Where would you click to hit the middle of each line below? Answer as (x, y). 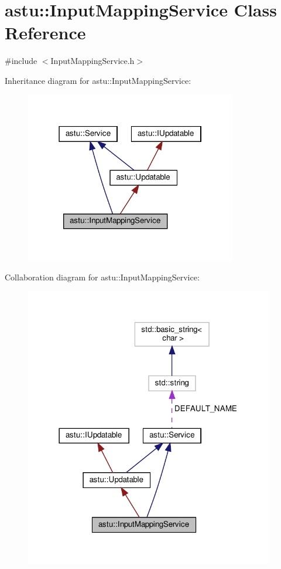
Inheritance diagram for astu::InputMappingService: (98, 80)
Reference (45, 33)
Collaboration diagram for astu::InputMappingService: (102, 277)
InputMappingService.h (92, 61)
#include (21, 61)
